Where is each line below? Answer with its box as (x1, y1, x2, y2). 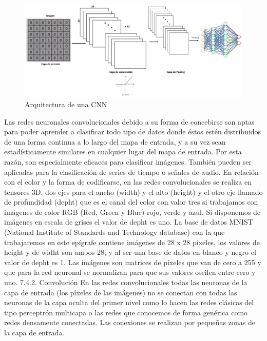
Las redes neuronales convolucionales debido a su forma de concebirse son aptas (4, 116, 255, 127)
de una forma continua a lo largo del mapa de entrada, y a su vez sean (4, 136, 226, 147)
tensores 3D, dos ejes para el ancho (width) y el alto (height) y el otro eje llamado (4, 186, 263, 197)
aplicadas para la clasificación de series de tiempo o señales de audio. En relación (4, 166, 259, 177)
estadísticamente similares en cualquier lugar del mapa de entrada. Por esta (4, 146, 242, 157)
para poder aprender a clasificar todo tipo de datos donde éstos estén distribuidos (4, 126, 261, 137)
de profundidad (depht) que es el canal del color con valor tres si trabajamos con (4, 196, 258, 207)
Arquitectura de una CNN (25, 98, 107, 109)
